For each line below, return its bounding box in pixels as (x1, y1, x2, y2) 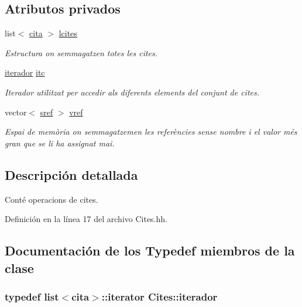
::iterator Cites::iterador (101, 289, 218, 303)
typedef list (5, 289, 59, 303)
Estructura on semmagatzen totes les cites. (5, 46, 158, 59)
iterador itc (5, 66, 45, 79)
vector (5, 105, 27, 118)
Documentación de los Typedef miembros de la (5, 241, 295, 260)
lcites (59, 27, 77, 39)
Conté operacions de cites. (5, 193, 98, 205)
